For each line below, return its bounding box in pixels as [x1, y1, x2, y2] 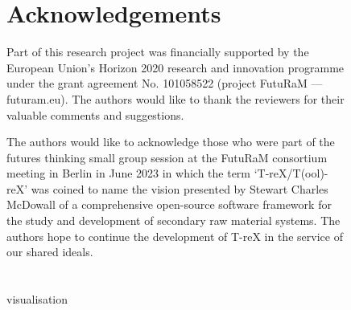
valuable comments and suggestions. [6, 106, 184, 123]
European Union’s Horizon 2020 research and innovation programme [6, 59, 345, 75]
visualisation [6, 291, 68, 308]
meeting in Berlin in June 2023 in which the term [6, 165, 251, 182]
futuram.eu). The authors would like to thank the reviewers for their [6, 90, 345, 107]
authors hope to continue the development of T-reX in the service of [6, 227, 343, 244]
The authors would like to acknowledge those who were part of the [6, 133, 335, 150]
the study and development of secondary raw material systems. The [6, 212, 341, 229]
